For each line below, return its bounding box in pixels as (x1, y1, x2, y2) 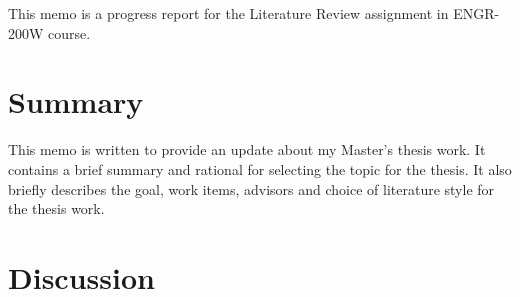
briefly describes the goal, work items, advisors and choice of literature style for (8, 178, 495, 199)
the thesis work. (8, 198, 105, 219)
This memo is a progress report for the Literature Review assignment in (8, 3, 449, 23)
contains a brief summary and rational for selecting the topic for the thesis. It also (8, 158, 512, 179)
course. (48, 22, 91, 43)
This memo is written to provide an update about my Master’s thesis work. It (8, 139, 486, 160)
